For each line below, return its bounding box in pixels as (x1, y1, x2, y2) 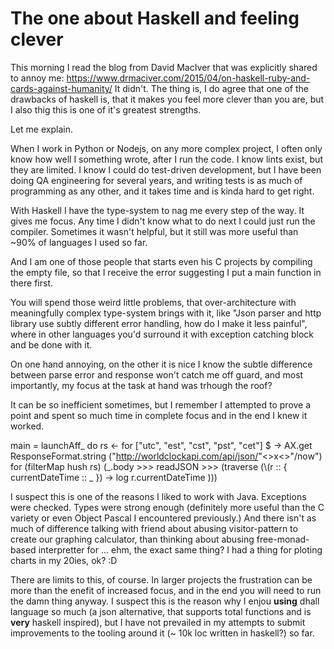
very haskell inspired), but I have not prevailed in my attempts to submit (10, 616, 306, 628)
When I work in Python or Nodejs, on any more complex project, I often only (10, 142, 323, 154)
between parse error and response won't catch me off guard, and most (10, 368, 304, 381)
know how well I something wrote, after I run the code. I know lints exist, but (10, 153, 323, 165)
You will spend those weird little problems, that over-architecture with (10, 296, 297, 308)
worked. (10, 420, 45, 432)
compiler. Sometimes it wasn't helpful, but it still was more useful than (10, 225, 299, 237)
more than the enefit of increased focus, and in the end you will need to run (10, 584, 322, 596)
